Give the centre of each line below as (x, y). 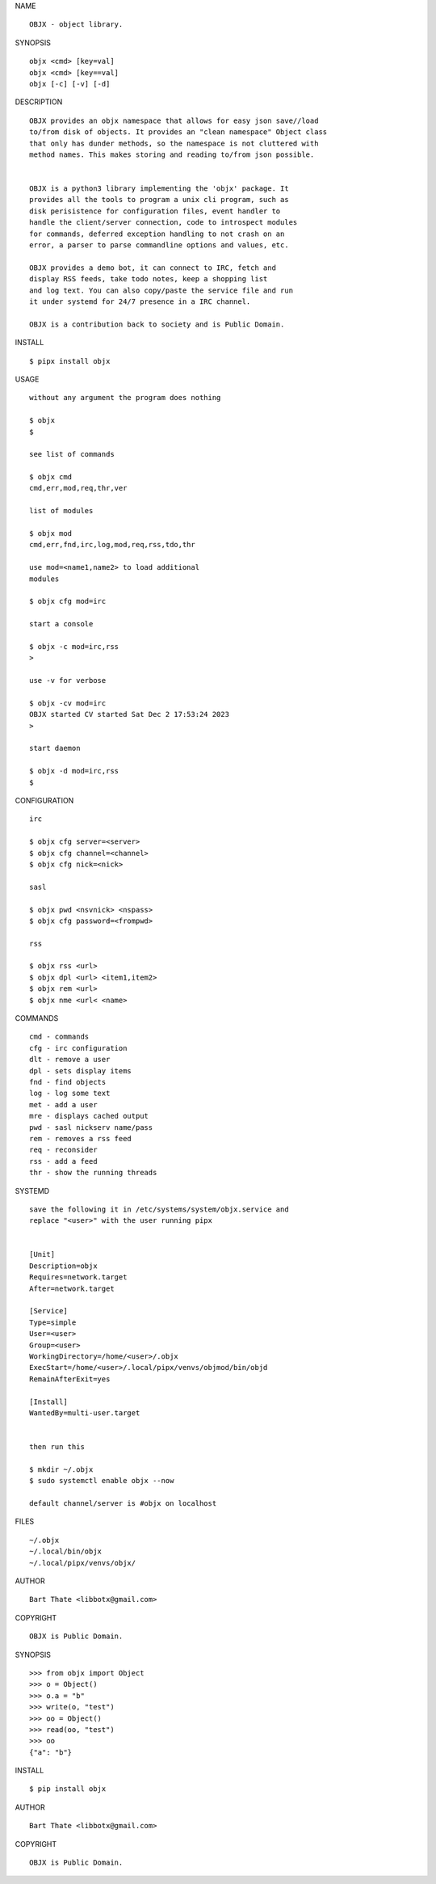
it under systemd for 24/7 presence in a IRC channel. (140, 301)
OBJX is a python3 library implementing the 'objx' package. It (159, 189)
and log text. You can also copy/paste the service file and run (161, 290)
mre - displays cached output (89, 1116)
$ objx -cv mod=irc (68, 703)
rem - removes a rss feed (81, 1138)
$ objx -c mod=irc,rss (74, 646)
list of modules (61, 511)
